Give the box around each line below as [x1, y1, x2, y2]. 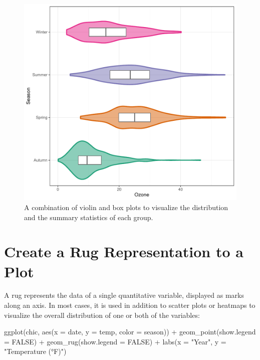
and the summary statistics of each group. [24, 212, 153, 222]
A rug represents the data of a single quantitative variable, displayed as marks [4, 290, 244, 300]
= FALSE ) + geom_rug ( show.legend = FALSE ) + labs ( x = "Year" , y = [4, 336, 226, 346]
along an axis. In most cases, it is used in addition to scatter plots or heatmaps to [4, 300, 255, 310]
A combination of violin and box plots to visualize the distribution [24, 202, 228, 212]
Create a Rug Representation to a [4, 241, 243, 262]
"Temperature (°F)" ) [4, 346, 67, 356]
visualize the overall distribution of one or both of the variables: [4, 309, 200, 320]
